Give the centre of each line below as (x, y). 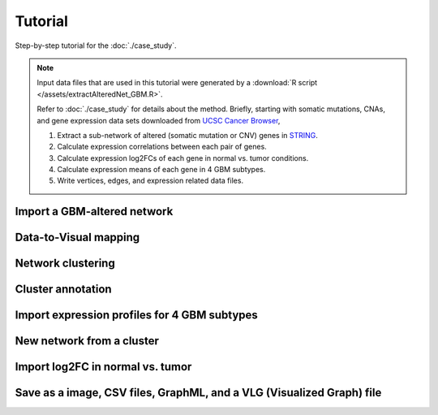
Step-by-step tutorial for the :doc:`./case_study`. (96, 45)
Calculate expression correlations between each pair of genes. (162, 147)
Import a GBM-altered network (94, 212)
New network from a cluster (87, 341)
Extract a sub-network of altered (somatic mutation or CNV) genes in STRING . (187, 135)
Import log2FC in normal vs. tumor (103, 367)
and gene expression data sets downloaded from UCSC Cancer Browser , (159, 120)
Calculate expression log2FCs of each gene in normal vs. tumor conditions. (183, 158)
